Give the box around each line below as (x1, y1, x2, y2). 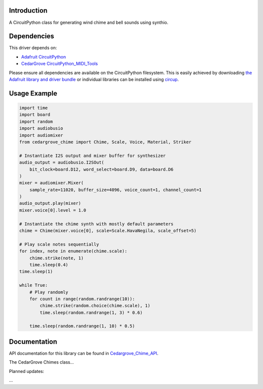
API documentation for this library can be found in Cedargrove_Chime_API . (9, 350, 159, 356)
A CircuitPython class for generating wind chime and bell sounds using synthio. (9, 19, 169, 25)
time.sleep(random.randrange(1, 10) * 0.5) (29, 323, 135, 329)
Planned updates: (9, 368, 44, 374)
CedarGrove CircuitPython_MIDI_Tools (21, 61, 98, 67)
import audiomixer (19, 132, 63, 138)
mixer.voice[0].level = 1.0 (19, 207, 86, 213)
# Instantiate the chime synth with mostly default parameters (19, 221, 174, 227)
